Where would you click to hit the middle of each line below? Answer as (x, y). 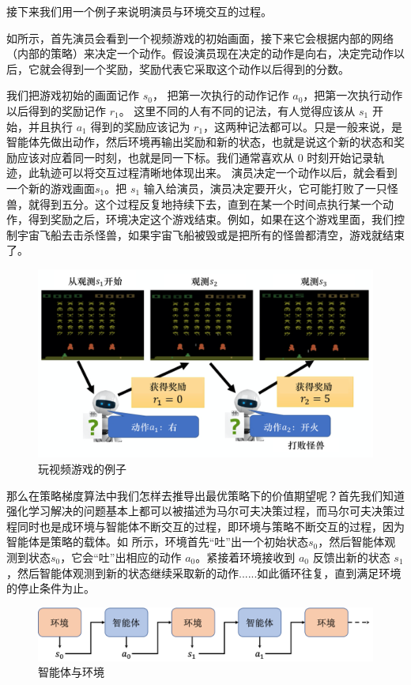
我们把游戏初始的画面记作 (73, 95)
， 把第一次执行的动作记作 (221, 95)
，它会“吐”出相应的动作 (121, 557)
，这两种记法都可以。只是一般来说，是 (303, 126)
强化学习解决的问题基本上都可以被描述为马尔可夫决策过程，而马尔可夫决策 (200, 511)
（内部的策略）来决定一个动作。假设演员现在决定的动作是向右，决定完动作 (200, 53)
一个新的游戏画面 (51, 188)
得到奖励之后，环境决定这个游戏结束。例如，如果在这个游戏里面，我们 (211, 219)
